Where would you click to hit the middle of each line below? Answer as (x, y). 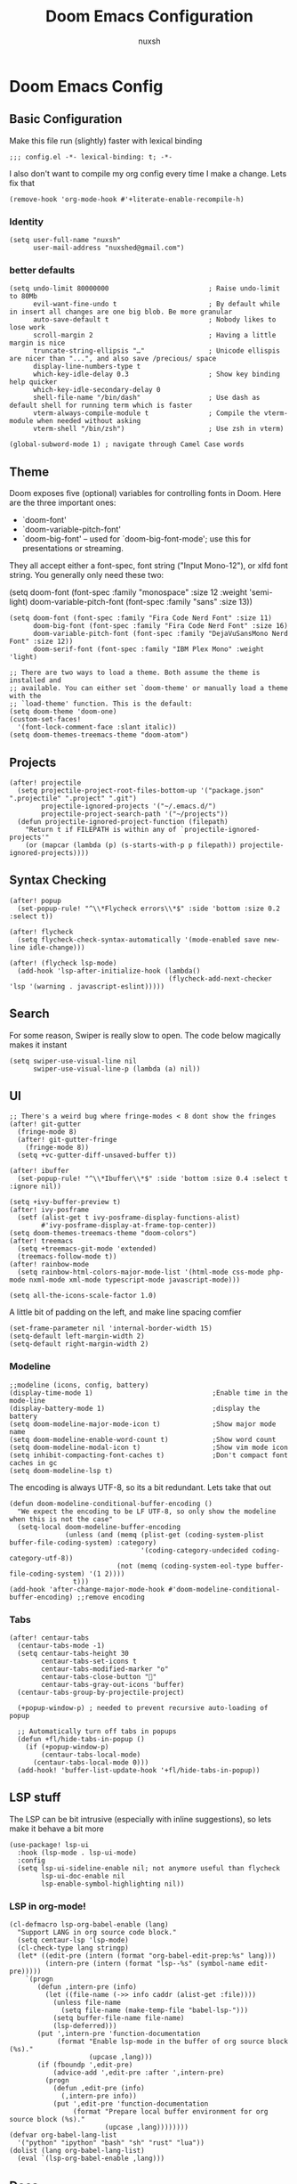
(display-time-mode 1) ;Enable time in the (149, 1393)
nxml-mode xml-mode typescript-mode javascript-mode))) (135, 1280)
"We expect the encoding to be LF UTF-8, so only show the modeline (147, 1512)
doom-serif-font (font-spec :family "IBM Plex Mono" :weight (148, 649)
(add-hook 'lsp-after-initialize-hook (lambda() (109, 971)
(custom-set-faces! (45, 720)
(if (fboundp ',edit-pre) (85, 2065)
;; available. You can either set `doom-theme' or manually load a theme (149, 689)
